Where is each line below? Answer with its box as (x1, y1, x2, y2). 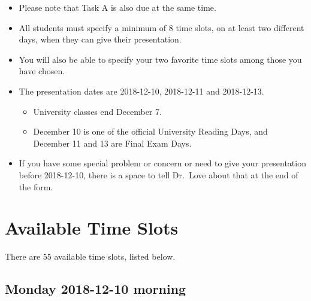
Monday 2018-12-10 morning (5, 279, 186, 298)
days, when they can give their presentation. (19, 33, 182, 45)
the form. (19, 180, 53, 193)
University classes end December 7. (33, 105, 162, 117)
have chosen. (19, 65, 65, 77)
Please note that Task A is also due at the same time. (19, 1, 216, 13)
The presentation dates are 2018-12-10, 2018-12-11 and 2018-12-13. (19, 84, 264, 97)
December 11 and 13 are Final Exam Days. (33, 136, 192, 149)
